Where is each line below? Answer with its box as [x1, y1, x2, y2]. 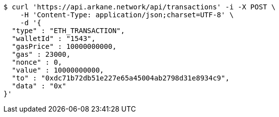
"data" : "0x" [11, 82, 67, 90]
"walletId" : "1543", [11, 35, 96, 42]
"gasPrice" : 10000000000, [11, 42, 117, 50]
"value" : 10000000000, [11, 66, 104, 74]
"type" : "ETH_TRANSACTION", [11, 27, 125, 35]
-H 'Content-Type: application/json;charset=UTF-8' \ [20, 11, 234, 19]
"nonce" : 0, [11, 58, 63, 66]
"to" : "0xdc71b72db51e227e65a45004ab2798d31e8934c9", [11, 74, 230, 82]
